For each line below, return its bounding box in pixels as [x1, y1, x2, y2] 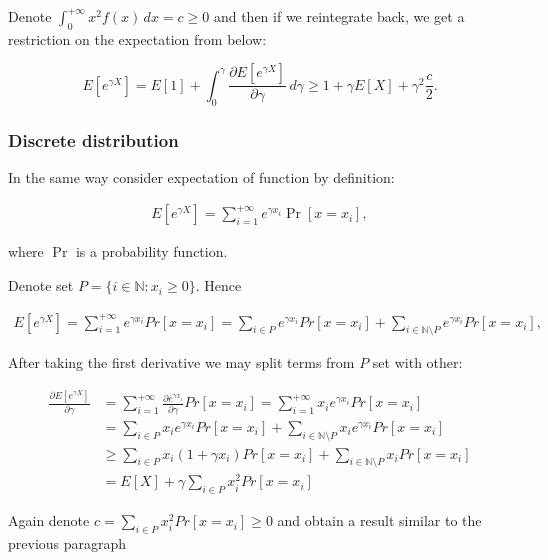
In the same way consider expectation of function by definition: [8, 166, 395, 187]
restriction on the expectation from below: [8, 28, 267, 49]
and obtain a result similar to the [277, 510, 482, 531]
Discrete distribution [8, 127, 179, 152]
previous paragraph [8, 533, 127, 554]
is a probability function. [75, 241, 228, 262]
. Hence [195, 275, 242, 296]
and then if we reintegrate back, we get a [213, 6, 465, 26]
